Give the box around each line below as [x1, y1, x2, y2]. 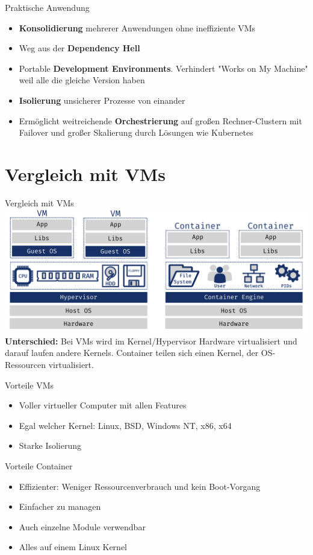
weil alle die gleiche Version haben [19, 74, 145, 86]
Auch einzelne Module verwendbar [19, 520, 146, 533]
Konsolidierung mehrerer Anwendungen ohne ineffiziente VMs [19, 21, 256, 34]
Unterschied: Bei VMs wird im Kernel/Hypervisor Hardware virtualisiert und [5, 334, 297, 347]
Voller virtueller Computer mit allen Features [19, 399, 187, 411]
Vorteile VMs [5, 378, 54, 391]
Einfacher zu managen [19, 500, 101, 513]
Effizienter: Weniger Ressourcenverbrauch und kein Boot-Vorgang [19, 480, 261, 492]
